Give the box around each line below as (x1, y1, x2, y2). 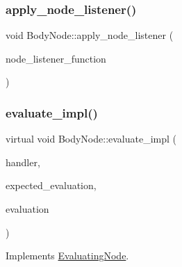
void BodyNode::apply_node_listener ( (6, 28, 174, 42)
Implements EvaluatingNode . (6, 248, 129, 263)
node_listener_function (6, 51, 106, 65)
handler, (6, 154, 40, 169)
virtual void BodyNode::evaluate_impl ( (6, 131, 177, 146)
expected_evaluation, (6, 178, 97, 193)
